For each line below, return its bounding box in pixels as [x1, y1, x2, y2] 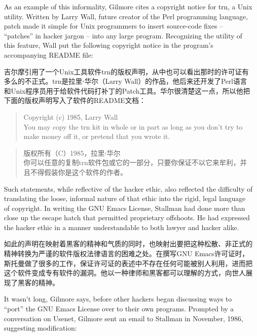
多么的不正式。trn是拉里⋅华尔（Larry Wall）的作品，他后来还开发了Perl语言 [4, 76, 247, 86]
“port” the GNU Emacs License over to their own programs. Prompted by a [4, 303, 234, 314]
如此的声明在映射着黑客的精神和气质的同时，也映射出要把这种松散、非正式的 [4, 238, 253, 249]
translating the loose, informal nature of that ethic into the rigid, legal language [4, 193, 246, 203]
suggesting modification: [4, 323, 77, 333]
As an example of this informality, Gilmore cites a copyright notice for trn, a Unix [4, 1, 253, 11]
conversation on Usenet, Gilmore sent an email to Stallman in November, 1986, [4, 313, 243, 323]
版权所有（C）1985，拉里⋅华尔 [23, 147, 121, 158]
